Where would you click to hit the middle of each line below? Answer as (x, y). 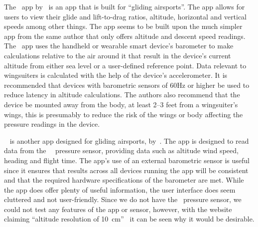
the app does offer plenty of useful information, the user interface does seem (120, 189)
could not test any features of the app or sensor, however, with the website (118, 209)
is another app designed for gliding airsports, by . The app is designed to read (129, 140)
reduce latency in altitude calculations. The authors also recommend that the (122, 95)
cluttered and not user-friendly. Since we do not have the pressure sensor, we (123, 199)
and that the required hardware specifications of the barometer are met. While (124, 180)
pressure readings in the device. (52, 124)
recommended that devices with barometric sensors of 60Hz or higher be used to (127, 85)
